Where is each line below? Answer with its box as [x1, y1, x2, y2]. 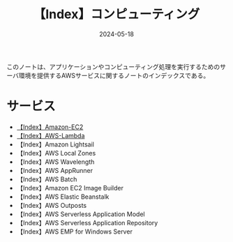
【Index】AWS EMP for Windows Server [16, 227, 133, 236]
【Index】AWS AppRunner [16, 166, 93, 174]
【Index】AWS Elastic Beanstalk [16, 192, 110, 201]
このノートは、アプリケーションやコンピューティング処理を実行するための [6, 62, 220, 70]
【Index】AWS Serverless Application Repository [16, 218, 158, 227]
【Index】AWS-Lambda [16, 131, 85, 139]
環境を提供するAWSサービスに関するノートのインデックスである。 [18, 71, 210, 80]
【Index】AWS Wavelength [16, 158, 95, 166]
